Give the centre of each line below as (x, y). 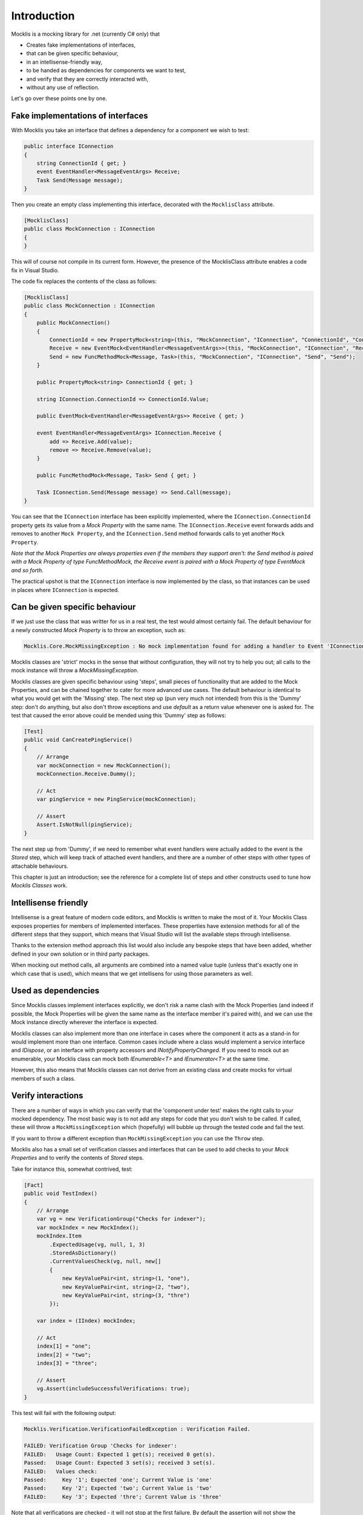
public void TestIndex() (61, 1194)
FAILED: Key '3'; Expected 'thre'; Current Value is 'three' (123, 1497)
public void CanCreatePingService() (78, 740)
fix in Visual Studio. (35, 270)
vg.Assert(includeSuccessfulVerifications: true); (113, 1389)
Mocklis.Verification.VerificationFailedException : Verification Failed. (137, 1429)
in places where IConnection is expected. (65, 590)
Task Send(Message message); (80, 180)
